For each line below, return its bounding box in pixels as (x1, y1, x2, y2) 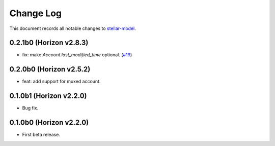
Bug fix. (22, 105, 39, 111)
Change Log (9, 8, 62, 19)
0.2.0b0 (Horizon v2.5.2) (9, 65, 91, 74)
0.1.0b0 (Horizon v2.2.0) (9, 118, 89, 127)
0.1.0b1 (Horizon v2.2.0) (9, 92, 87, 100)
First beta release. (22, 132, 61, 138)
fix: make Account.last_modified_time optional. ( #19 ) (22, 52, 132, 58)
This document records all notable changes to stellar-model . (9, 25, 136, 31)
